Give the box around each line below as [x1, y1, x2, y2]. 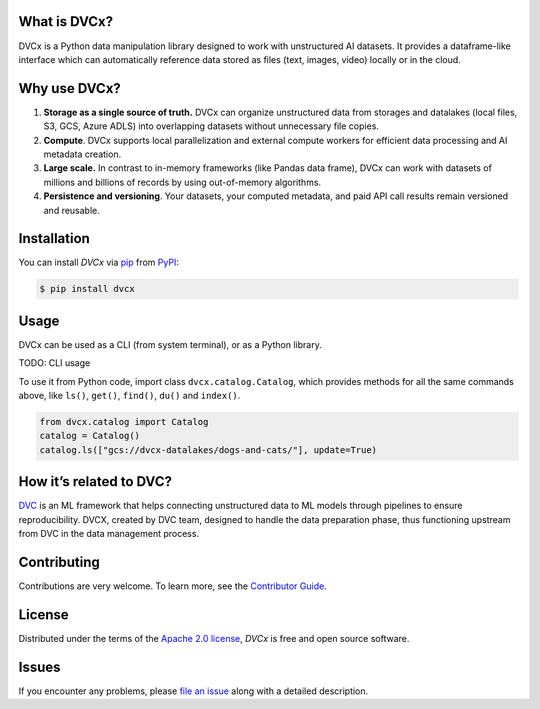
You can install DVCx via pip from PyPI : [18, 256, 180, 269]
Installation [18, 230, 90, 247]
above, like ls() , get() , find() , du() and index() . [18, 390, 241, 402]
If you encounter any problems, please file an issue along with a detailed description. [18, 685, 369, 697]
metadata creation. [43, 148, 122, 160]
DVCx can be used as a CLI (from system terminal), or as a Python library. [18, 338, 322, 350]
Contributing [18, 553, 100, 570]
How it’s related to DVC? [18, 473, 172, 490]
